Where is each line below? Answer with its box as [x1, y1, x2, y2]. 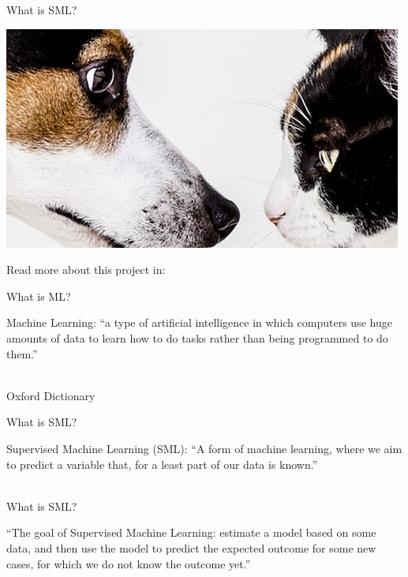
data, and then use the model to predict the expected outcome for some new [6, 539, 376, 556]
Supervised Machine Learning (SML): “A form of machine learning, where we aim [6, 440, 402, 456]
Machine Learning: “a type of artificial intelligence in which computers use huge [6, 314, 392, 331]
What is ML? [6, 287, 71, 304]
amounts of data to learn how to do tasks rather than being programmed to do [6, 329, 388, 346]
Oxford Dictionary [6, 387, 95, 403]
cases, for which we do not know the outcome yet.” [6, 555, 251, 571]
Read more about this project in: [6, 261, 166, 278]
